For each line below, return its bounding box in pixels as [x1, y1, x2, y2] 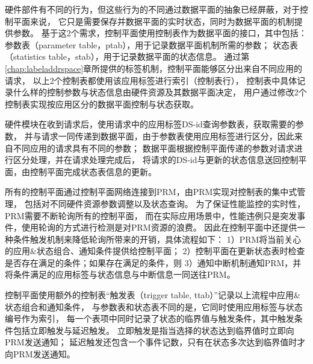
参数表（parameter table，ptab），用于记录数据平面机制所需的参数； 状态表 [5, 38, 298, 51]
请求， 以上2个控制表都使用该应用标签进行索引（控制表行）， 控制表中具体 [5, 74, 297, 86]
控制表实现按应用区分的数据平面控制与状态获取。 [5, 97, 199, 110]
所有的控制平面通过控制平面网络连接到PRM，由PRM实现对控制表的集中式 [5, 185, 297, 198]
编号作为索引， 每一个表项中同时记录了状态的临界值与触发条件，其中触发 [5, 312, 294, 325]
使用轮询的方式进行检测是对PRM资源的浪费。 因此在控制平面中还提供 [21, 221, 297, 234]
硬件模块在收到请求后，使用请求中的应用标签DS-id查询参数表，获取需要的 [5, 118, 296, 130]
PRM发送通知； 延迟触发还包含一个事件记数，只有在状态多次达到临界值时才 [5, 336, 306, 348]
